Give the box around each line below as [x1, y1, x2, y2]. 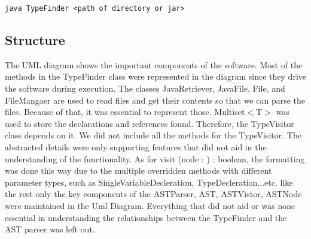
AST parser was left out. [5, 223, 95, 235]
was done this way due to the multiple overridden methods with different [5, 164, 272, 177]
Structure [5, 31, 65, 49]
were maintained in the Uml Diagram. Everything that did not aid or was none [5, 199, 295, 211]
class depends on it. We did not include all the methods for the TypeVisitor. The [5, 129, 301, 141]
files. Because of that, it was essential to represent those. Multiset [5, 105, 245, 118]
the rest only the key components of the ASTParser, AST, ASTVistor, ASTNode [5, 187, 302, 200]
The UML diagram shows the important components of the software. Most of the [5, 58, 303, 71]
